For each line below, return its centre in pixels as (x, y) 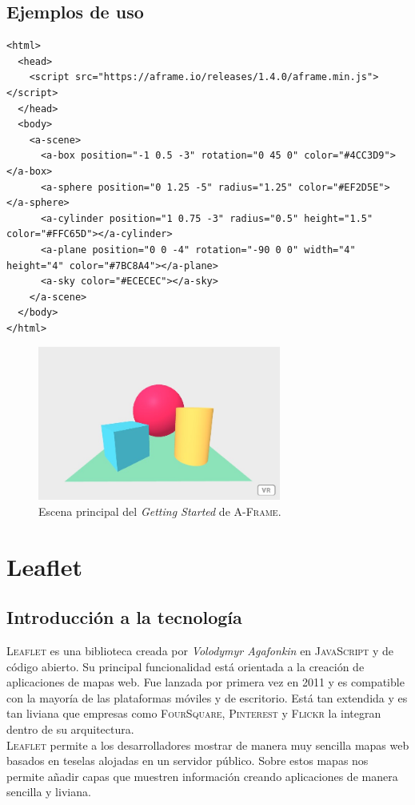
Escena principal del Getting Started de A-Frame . (160, 511)
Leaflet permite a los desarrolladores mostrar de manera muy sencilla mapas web (208, 745)
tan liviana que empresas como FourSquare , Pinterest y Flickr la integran (194, 713)
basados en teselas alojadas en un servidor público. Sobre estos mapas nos (188, 761)
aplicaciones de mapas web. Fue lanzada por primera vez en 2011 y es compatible (206, 682)
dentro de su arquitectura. (70, 729)
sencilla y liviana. (49, 792)
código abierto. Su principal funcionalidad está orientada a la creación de (186, 666)
